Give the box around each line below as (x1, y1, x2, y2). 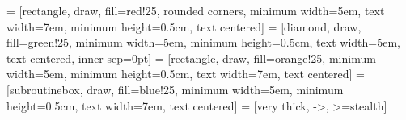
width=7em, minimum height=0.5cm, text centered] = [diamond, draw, (6, 18, 362, 35)
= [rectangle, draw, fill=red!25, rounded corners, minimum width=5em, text (6, 2, 385, 19)
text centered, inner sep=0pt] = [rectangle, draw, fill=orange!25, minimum (6, 49, 376, 66)
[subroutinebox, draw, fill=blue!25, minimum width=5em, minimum (6, 81, 344, 97)
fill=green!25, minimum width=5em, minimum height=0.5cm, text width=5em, (6, 34, 400, 51)
